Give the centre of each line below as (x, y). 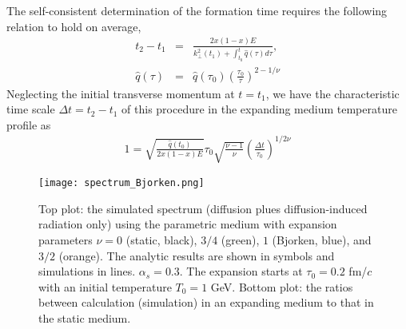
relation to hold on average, (74, 26)
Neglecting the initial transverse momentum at (121, 93)
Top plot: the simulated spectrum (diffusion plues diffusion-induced (203, 208)
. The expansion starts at (241, 271)
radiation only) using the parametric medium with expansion (188, 224)
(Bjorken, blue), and (322, 240)
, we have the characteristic (332, 93)
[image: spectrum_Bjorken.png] (121, 183)
